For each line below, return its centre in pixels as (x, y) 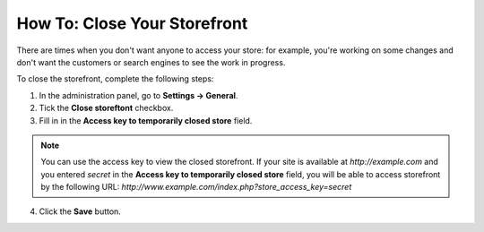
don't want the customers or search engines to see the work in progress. (151, 62)
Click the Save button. (80, 211)
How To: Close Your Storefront (132, 23)
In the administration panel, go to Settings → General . (138, 95)
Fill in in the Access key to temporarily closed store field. (146, 120)
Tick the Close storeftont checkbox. (106, 108)
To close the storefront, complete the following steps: (115, 79)
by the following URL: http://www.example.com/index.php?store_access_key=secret (196, 187)
